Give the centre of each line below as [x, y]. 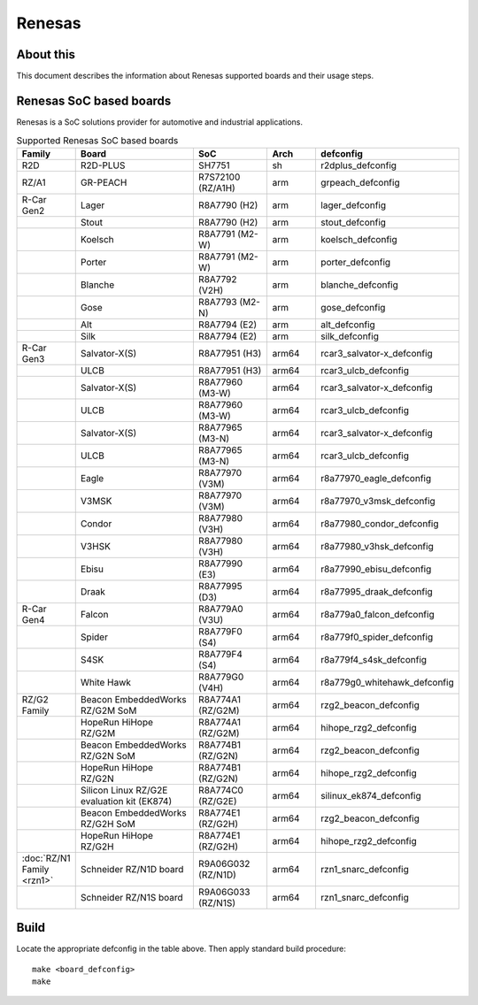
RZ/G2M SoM [108, 710]
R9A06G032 [224, 863]
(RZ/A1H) [217, 188]
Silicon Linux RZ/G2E [124, 790]
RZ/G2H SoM [108, 824]
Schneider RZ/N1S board [131, 897]
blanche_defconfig [359, 285]
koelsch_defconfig [358, 239]
